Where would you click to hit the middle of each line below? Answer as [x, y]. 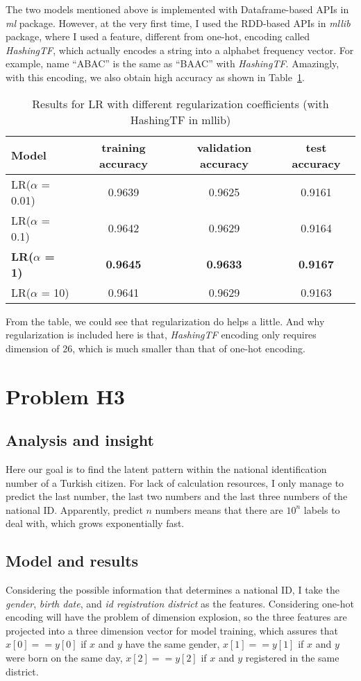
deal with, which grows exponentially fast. [95, 523]
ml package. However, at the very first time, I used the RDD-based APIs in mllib [178, 23]
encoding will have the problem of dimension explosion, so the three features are [176, 617]
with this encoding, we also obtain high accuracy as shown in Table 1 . [155, 77]
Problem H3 [65, 396]
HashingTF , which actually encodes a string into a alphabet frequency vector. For [180, 50]
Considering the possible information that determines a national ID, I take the [173, 590]
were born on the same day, [64, 658]
